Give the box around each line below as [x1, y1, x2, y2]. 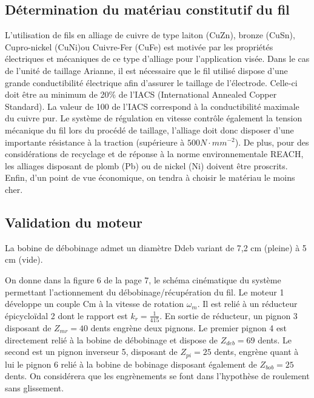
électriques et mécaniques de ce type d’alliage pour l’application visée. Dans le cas [5, 52, 310, 65]
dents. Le [258, 333, 292, 346]
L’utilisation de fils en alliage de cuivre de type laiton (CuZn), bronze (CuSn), [5, 29, 295, 41]
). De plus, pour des [235, 135, 309, 148]
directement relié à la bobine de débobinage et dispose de [5, 333, 218, 346]
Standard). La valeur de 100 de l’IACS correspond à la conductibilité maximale [5, 99, 299, 112]
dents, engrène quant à [214, 345, 299, 358]
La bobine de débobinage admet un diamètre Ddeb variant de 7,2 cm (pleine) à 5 [5, 241, 307, 254]
